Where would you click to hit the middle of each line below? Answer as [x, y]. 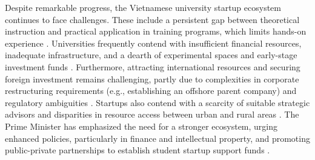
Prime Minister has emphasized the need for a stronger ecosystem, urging [141, 126]
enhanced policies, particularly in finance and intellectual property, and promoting [157, 138]
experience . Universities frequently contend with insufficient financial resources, [153, 43]
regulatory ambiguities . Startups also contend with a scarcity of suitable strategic [157, 102]
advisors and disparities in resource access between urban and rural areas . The [152, 114]
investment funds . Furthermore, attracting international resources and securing [153, 66]
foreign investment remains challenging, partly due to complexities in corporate [152, 78]
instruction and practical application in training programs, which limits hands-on [156, 31]
